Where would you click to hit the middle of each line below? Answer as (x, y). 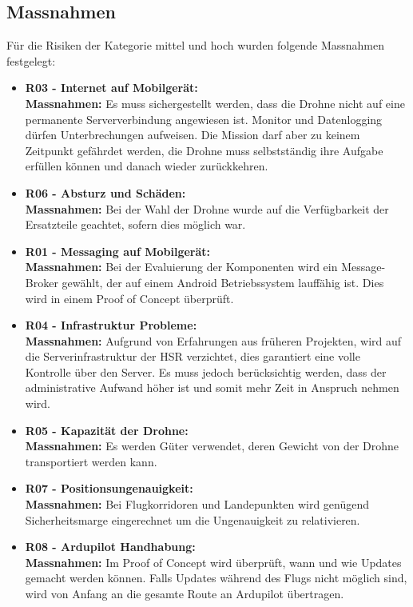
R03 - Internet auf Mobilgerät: (111, 88)
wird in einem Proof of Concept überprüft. (129, 298)
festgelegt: (31, 60)
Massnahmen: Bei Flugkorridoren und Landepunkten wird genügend (197, 504)
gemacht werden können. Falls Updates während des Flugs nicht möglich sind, (216, 578)
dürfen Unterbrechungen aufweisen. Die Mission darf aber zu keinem (193, 135)
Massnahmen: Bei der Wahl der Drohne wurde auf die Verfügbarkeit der (207, 208)
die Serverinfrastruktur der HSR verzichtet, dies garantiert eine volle (193, 356)
